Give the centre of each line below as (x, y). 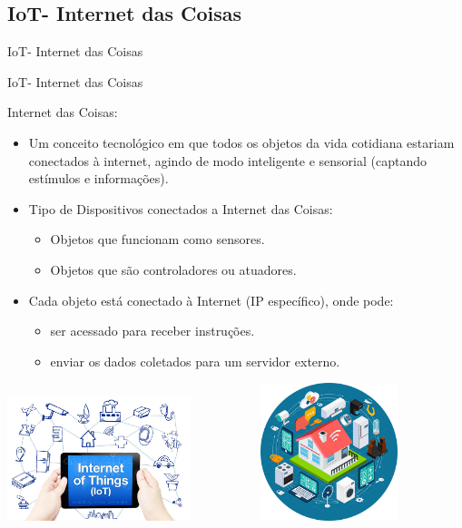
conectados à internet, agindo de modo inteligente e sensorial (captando (227, 160)
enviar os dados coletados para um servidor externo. (195, 361)
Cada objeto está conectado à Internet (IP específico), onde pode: (211, 300)
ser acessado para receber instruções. (152, 331)
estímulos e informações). (98, 178)
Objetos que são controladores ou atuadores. (173, 269)
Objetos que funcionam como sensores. (157, 239)
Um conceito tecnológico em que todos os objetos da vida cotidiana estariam (241, 142)
